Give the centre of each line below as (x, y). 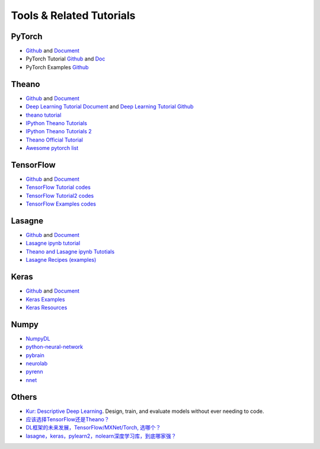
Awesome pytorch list (52, 148)
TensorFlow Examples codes (61, 204)
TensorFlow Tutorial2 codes (60, 195)
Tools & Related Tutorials (73, 15)
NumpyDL (38, 338)
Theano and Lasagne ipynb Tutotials (70, 251)
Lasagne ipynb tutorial (53, 243)
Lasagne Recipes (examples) (61, 260)
